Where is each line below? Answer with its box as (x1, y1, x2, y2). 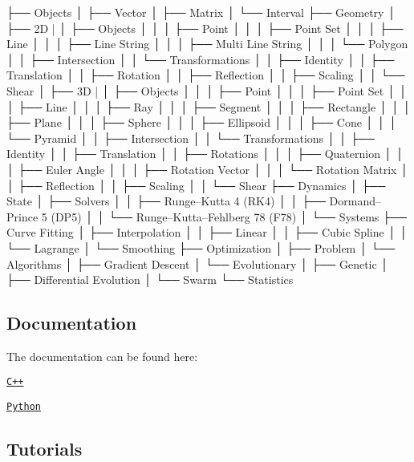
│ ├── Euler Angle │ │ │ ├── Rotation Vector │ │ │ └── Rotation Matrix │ (6, 160, 409, 177)
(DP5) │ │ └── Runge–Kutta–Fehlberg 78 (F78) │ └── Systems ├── (51, 208, 407, 225)
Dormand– (329, 192, 382, 209)
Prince (6, 208, 39, 225)
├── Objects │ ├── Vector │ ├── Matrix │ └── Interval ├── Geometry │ (6, 4, 396, 20)
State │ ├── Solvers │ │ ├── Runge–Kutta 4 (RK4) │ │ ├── (6, 192, 326, 209)
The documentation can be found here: (6, 347, 198, 364)
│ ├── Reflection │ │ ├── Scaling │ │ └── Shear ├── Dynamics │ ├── (6, 176, 386, 193)
